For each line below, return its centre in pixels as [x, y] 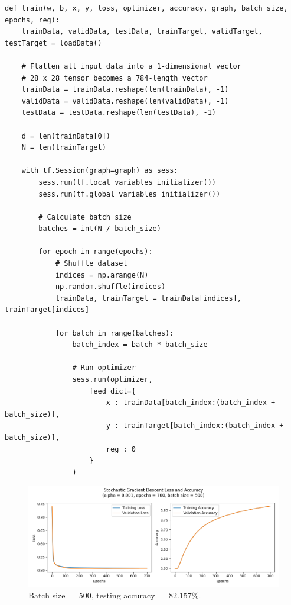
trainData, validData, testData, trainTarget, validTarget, [142, 32]
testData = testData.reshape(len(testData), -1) [119, 113]
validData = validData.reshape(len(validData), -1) [125, 101]
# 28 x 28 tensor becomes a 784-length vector [115, 78]
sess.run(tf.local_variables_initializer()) [127, 182]
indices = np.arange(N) [102, 275]
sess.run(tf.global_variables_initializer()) [130, 194]
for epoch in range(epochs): [96, 252]
